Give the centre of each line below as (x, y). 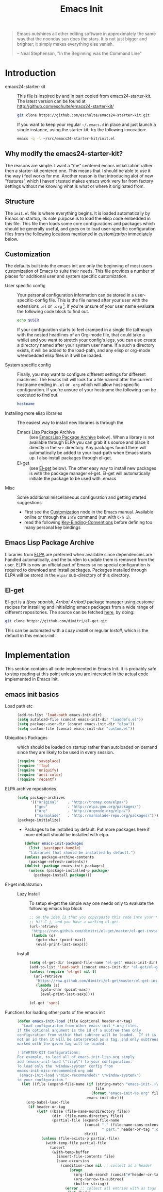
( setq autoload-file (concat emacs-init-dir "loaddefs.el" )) (80, 719)
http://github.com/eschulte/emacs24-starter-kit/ (65, 106)
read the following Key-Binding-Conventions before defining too (88, 522)
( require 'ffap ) (33, 766)
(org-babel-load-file (48, 1102)
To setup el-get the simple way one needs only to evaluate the (92, 903)
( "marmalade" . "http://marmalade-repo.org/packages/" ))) (97, 816)
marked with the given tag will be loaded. (62, 1044)
